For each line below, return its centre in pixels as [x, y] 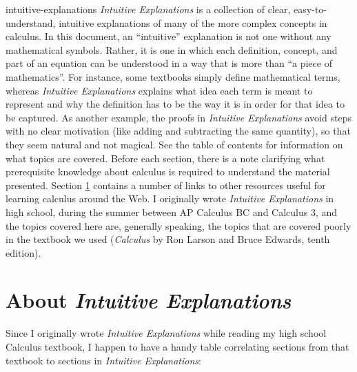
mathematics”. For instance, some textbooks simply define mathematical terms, [173, 76]
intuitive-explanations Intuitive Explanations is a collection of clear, [148, 9]
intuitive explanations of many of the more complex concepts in [193, 22]
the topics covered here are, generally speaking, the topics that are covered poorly [178, 225]
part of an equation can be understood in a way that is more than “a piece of [169, 63]
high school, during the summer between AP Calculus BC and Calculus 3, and [172, 212]
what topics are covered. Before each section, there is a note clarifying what [165, 158]
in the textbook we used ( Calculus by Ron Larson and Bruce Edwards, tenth [168, 239]
